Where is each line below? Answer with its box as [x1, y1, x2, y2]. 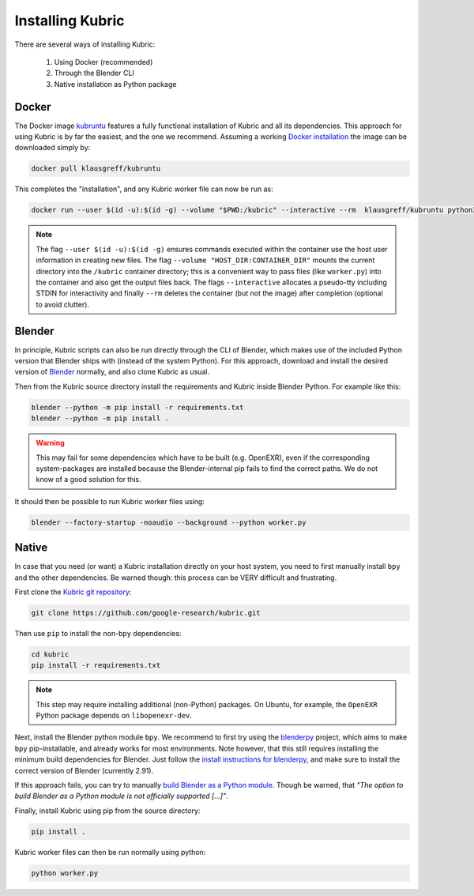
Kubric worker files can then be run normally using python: [14, 847, 206, 856]
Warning [36, 439, 65, 448]
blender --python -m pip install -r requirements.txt [31, 403, 244, 412]
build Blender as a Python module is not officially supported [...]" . [14, 791, 228, 801]
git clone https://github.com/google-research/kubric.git [31, 608, 261, 617]
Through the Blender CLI [54, 68, 134, 78]
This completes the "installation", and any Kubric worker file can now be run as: [14, 184, 273, 194]
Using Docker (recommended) [54, 57, 153, 66]
